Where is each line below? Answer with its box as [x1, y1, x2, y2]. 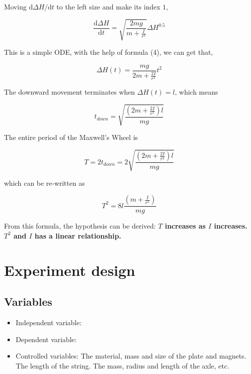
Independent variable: [15, 317, 82, 327]
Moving [4, 1, 27, 11]
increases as [165, 221, 206, 231]
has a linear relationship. [34, 230, 121, 241]
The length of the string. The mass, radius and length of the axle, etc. [15, 360, 230, 371]
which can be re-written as [4, 177, 85, 188]
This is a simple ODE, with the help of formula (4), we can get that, [4, 47, 213, 57]
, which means [174, 87, 218, 97]
